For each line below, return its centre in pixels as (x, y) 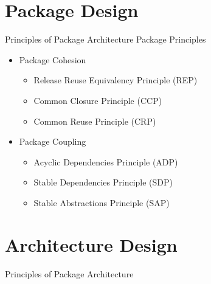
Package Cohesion (53, 59)
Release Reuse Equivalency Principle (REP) (116, 80)
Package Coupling (53, 141)
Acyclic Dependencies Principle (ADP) (106, 161)
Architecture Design (91, 244)
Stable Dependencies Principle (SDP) (103, 182)
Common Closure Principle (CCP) (98, 100)
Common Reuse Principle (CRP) (95, 121)
